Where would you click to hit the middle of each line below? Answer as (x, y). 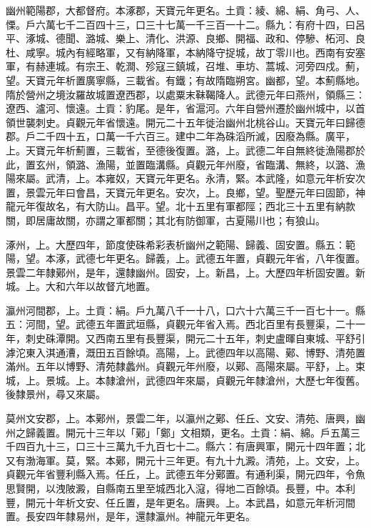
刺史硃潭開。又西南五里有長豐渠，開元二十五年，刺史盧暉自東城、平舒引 (195, 338)
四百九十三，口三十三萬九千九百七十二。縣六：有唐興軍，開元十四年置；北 (190, 446)
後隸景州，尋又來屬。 (56, 394)
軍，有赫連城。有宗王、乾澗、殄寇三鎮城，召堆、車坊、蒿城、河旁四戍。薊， (185, 66)
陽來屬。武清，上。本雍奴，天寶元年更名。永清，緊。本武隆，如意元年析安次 (185, 178)
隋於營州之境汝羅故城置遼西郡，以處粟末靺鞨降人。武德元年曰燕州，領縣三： (185, 94)
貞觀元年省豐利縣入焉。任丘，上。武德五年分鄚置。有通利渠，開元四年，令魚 (185, 474)
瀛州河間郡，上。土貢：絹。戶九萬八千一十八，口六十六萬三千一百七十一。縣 (185, 310)
